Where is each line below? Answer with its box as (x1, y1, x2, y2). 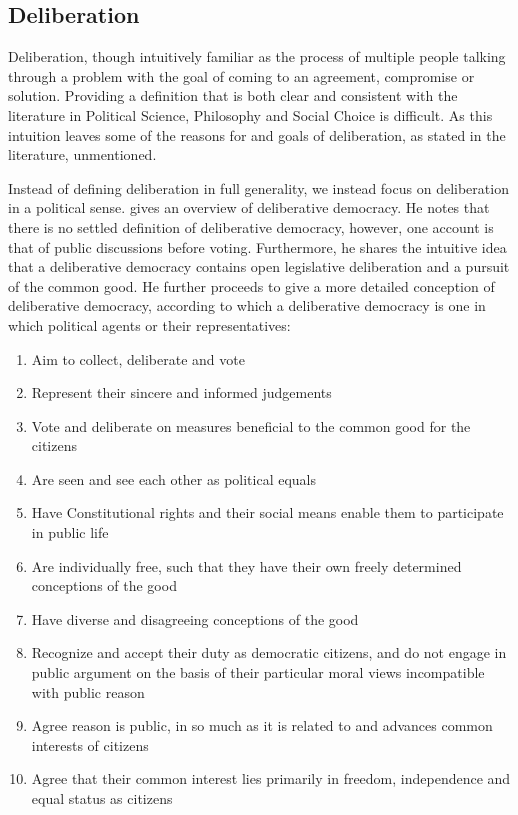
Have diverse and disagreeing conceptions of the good (31, 608, 359, 629)
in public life (31, 522, 109, 543)
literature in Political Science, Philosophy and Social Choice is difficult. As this (8, 104, 493, 125)
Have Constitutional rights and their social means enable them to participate (31, 502, 504, 523)
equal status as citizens (31, 788, 173, 809)
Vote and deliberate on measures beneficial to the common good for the (31, 415, 471, 436)
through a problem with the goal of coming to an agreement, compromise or (8, 65, 475, 86)
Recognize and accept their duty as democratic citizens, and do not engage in (31, 642, 507, 663)
